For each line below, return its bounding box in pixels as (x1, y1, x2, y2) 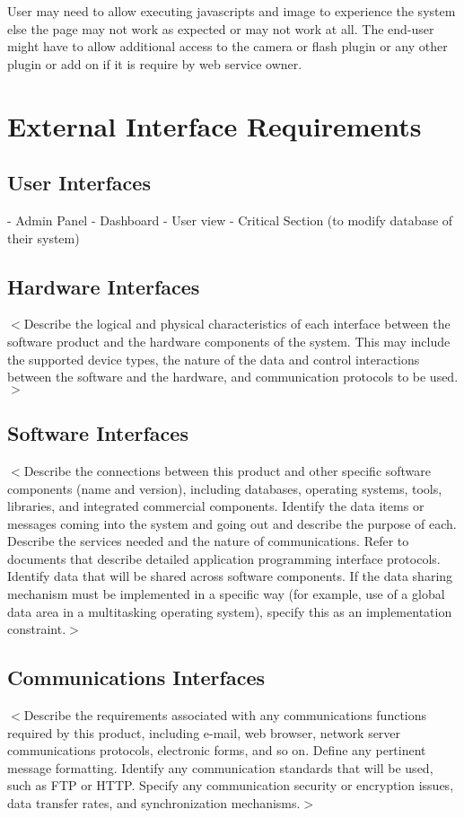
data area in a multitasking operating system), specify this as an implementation (7, 602, 452, 620)
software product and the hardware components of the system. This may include (7, 331, 451, 350)
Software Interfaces (7, 419, 188, 447)
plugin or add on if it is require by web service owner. (7, 54, 302, 73)
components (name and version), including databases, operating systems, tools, (7, 479, 442, 497)
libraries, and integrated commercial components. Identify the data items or (7, 497, 425, 515)
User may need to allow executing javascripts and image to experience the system (7, 2, 456, 20)
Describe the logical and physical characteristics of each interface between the (23, 314, 451, 333)
